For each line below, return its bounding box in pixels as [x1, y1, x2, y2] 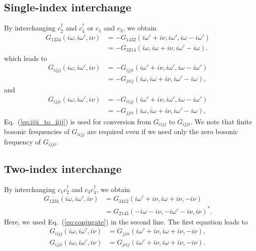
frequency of [4, 136, 41, 146]
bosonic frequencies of [4, 126, 70, 137]
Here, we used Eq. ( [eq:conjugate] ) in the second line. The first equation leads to [4, 216, 248, 226]
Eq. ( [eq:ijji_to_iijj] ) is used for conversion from [4, 116, 151, 126]
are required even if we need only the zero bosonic [87, 126, 238, 137]
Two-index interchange [4, 161, 122, 176]
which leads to [4, 53, 47, 63]
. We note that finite [190, 116, 252, 126]
